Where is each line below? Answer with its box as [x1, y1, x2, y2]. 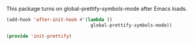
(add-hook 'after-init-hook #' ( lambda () [6, 17, 113, 23]
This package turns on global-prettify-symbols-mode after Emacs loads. [6, 5, 188, 12]
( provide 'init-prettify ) [6, 33, 72, 39]
